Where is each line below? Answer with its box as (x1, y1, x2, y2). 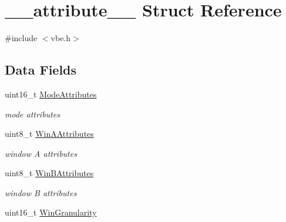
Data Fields (5, 60, 77, 79)
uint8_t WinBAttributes (5, 167, 94, 179)
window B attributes (5, 186, 77, 199)
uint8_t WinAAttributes (5, 127, 94, 140)
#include (5, 32, 38, 44)
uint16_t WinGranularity (5, 206, 97, 218)
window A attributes (5, 147, 77, 159)
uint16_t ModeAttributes (5, 88, 97, 100)
